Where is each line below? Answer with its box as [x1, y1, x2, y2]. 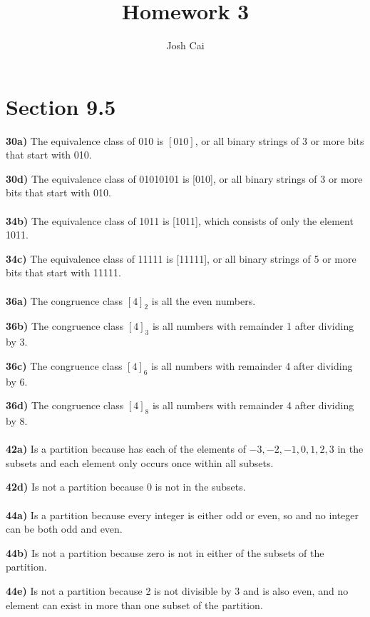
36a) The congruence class [6, 293, 123, 308]
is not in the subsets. [155, 479, 246, 494]
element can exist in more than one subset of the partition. [6, 597, 263, 612]
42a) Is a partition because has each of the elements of [6, 441, 246, 456]
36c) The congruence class [6, 358, 123, 373]
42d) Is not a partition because [6, 479, 144, 494]
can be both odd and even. [6, 521, 123, 536]
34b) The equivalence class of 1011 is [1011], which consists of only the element [6, 213, 354, 228]
